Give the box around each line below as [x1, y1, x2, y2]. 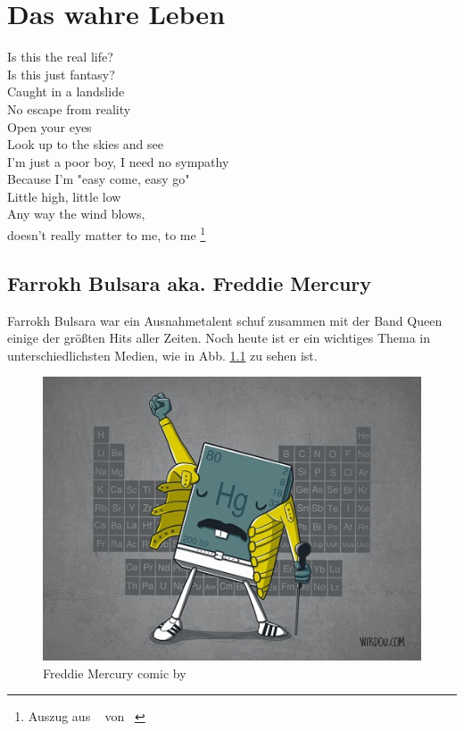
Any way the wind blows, [7, 204, 145, 223]
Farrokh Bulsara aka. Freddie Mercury [7, 269, 372, 296]
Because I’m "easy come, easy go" [7, 170, 190, 188]
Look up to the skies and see [7, 135, 164, 154]
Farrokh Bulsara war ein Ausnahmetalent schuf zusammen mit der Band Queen [7, 311, 443, 329]
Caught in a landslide [7, 82, 125, 101]
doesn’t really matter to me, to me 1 [7, 223, 206, 244]
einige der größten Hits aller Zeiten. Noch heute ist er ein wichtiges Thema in [7, 328, 430, 347]
